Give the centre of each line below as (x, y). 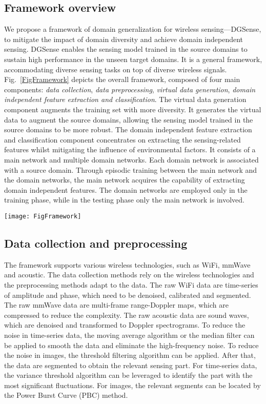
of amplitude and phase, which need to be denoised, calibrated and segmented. (128, 295)
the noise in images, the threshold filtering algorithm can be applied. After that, (130, 355)
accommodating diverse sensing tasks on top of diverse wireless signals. (116, 69)
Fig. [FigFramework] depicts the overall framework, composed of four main (122, 79)
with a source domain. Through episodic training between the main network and (131, 169)
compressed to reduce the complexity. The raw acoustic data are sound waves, (127, 315)
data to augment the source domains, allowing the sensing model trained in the (129, 119)
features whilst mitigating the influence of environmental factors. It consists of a (130, 149)
